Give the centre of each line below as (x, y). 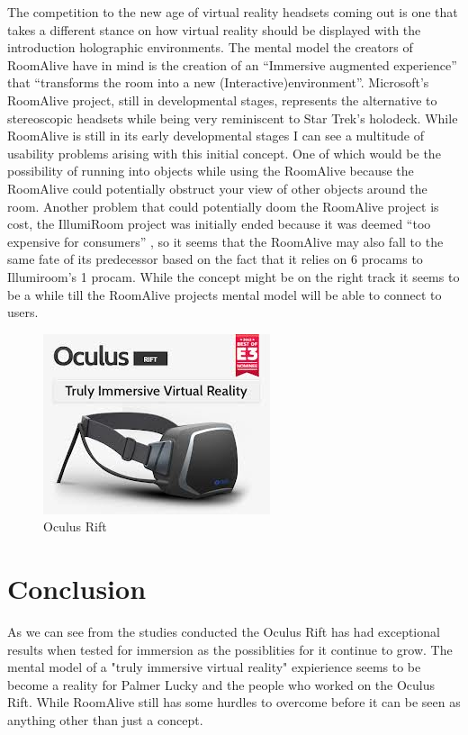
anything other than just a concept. (105, 719)
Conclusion (77, 589)
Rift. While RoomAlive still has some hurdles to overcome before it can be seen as (234, 702)
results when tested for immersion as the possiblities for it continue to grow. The (230, 649)
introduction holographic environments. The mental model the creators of (210, 47)
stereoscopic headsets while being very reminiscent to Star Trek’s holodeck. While (233, 118)
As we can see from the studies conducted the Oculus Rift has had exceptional (224, 631)
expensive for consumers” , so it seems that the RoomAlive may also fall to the (225, 241)
